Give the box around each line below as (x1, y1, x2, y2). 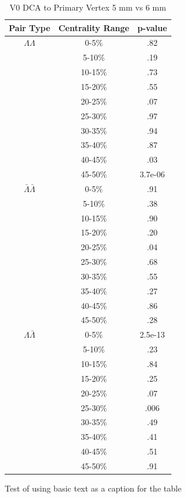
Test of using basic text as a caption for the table (5, 482, 182, 494)
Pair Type (9, 21, 50, 33)
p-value (137, 21, 167, 33)
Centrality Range (58, 21, 129, 33)
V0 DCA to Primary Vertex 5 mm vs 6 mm (9, 1, 166, 13)
